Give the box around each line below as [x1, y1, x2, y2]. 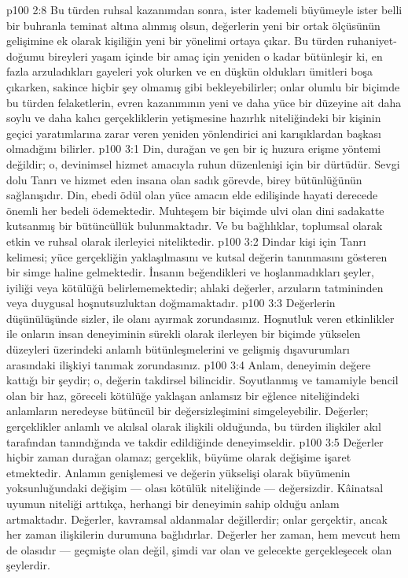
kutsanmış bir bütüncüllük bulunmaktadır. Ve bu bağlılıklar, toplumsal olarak [6, 217, 383, 234]
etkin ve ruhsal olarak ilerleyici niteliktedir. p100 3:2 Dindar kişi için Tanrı [6, 232, 366, 249]
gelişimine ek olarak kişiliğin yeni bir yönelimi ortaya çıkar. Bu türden [6, 32, 344, 49]
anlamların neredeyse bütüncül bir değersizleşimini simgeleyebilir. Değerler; [6, 402, 369, 419]
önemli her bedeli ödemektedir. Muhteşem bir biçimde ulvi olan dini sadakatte [6, 202, 384, 218]
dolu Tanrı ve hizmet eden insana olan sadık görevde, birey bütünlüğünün [6, 171, 362, 187]
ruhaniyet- [347, 32, 397, 49]
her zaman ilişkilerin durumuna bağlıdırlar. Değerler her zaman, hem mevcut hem [6, 526, 401, 543]
